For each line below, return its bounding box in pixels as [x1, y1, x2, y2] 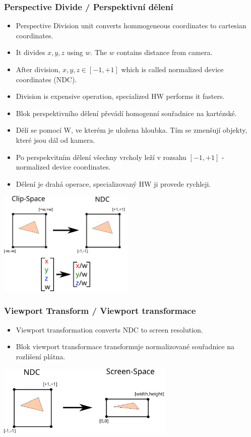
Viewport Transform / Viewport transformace [4, 304, 196, 317]
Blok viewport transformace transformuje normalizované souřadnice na [16, 341, 234, 352]
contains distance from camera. [116, 47, 213, 58]
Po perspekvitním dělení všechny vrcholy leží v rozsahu [16, 151, 186, 162]
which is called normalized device [121, 64, 224, 74]
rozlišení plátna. [16, 351, 66, 361]
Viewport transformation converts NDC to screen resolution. [16, 324, 203, 335]
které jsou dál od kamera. [16, 134, 95, 145]
